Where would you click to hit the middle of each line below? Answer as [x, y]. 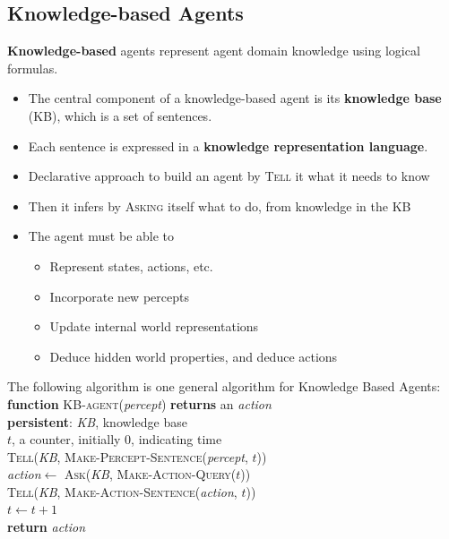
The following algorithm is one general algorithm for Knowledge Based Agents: [224, 386]
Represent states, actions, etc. [131, 265]
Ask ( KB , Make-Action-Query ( [150, 474]
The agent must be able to [101, 236]
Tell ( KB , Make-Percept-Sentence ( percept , [128, 456]
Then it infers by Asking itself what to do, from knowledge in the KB [220, 205]
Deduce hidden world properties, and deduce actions [194, 356]
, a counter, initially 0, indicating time [117, 439]
